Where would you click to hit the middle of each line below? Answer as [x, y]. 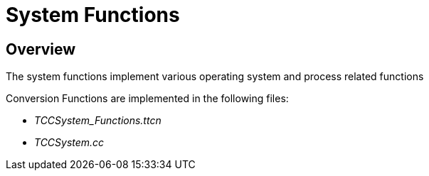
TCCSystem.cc [69, 143]
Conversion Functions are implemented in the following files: [147, 99]
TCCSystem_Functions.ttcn [98, 121]
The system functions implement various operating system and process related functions [215, 77]
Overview [41, 49]
